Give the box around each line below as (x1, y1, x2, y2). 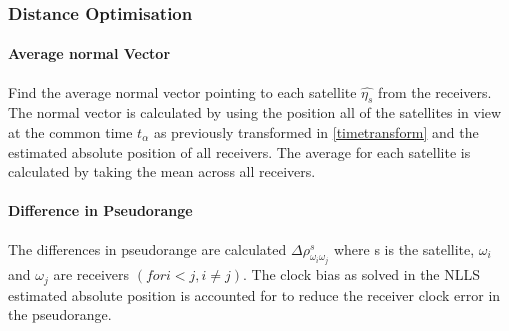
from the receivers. (378, 81, 492, 102)
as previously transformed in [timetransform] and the (153, 122, 479, 143)
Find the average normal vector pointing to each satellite (8, 81, 357, 102)
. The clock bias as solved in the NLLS (243, 264, 481, 285)
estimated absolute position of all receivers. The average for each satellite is (8, 141, 471, 162)
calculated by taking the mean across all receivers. (8, 161, 316, 182)
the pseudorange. (8, 304, 112, 325)
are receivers (53, 264, 130, 285)
